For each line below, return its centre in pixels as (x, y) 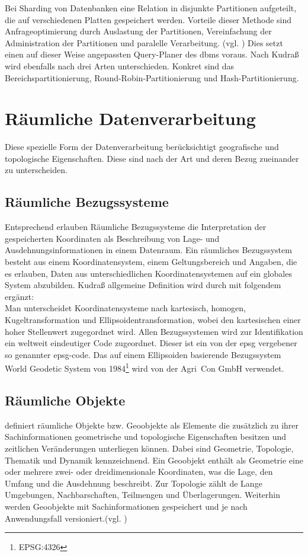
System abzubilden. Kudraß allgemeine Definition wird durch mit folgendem (143, 285)
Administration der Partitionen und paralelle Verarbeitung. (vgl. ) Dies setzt (144, 42)
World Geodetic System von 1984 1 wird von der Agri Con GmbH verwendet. (145, 368)
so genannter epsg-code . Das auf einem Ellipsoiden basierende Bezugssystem (143, 354)
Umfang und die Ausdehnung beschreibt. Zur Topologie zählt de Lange (134, 483)
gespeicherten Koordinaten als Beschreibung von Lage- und (112, 238)
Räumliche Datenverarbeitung (130, 118)
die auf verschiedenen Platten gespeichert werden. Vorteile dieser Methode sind (148, 19)
